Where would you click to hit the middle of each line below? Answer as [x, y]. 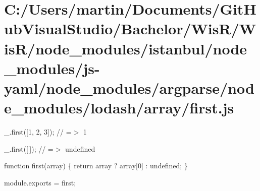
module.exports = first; [40, 182]
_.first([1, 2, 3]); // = [38, 132]
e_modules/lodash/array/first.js [119, 108]
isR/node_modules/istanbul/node [126, 48]
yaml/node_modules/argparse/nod [129, 87]
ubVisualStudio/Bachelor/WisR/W [130, 28]
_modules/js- [52, 68]
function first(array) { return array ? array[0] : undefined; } [96, 166]
